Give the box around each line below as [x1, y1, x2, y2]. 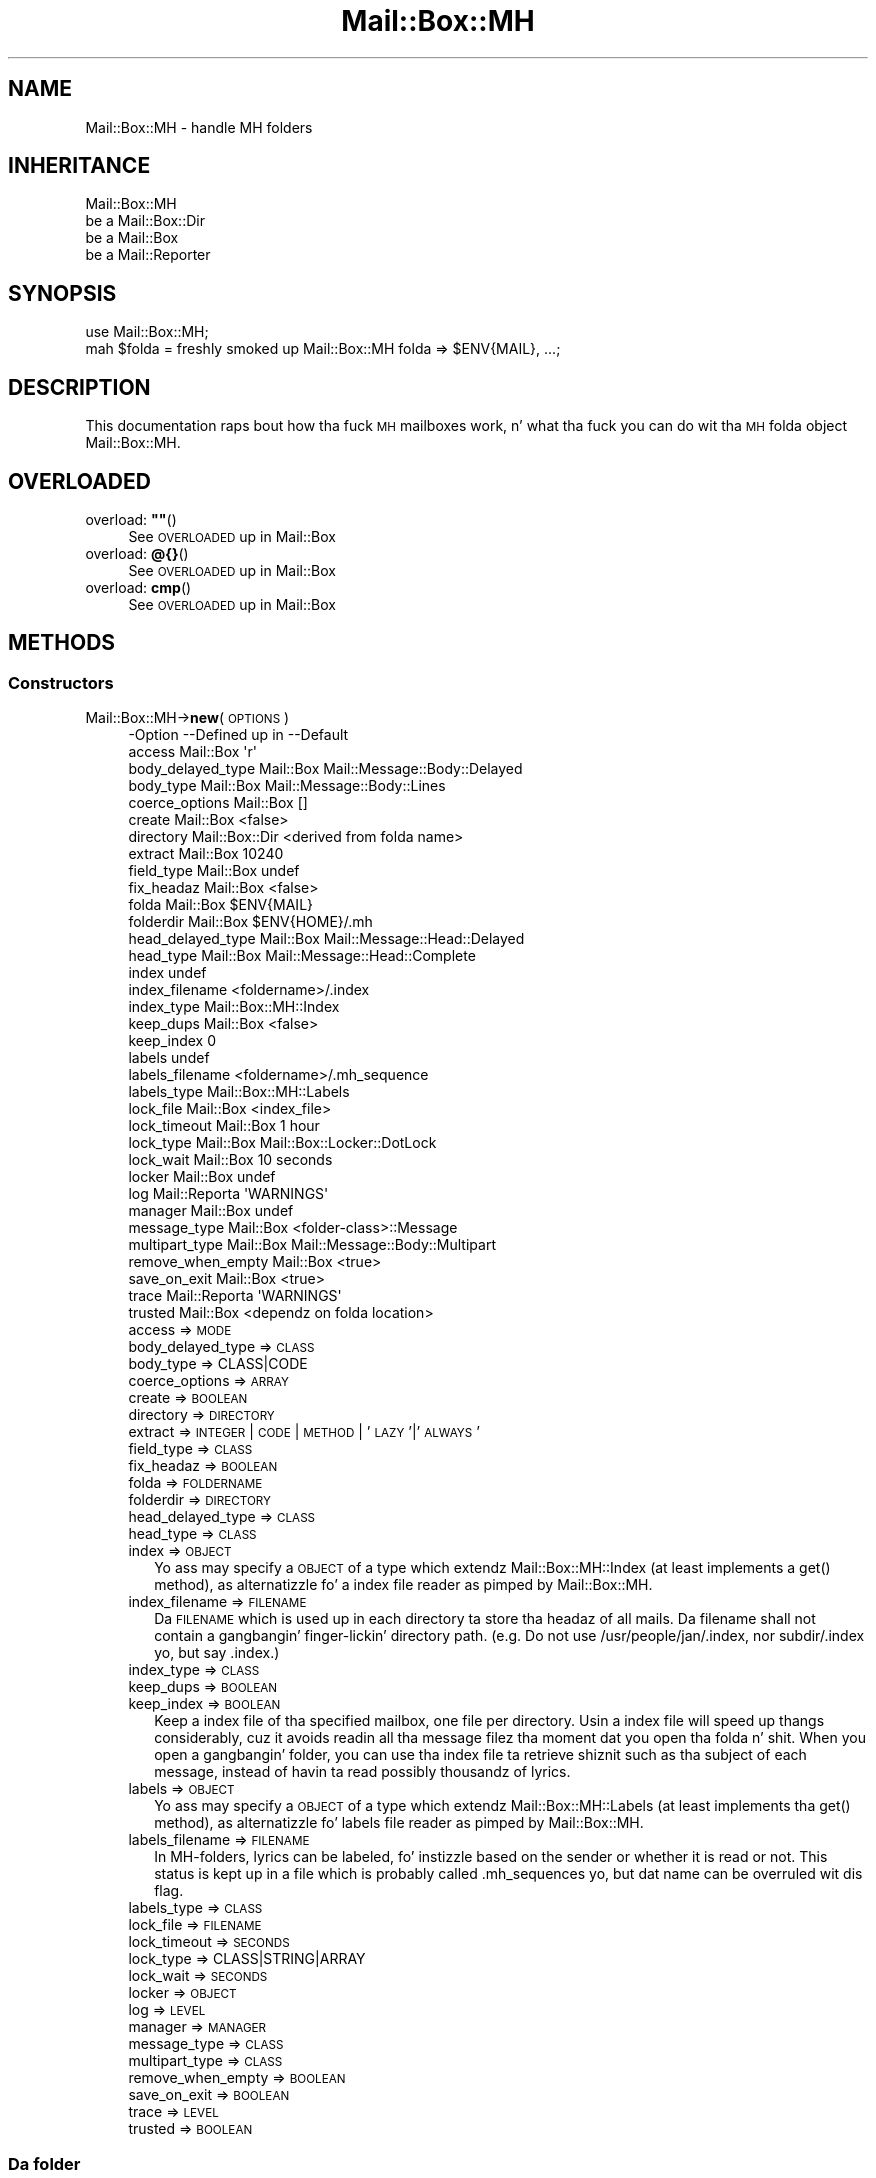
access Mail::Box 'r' [128, 743, 257, 761]
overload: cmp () [85, 578, 192, 596]
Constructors [8, 672, 114, 693]
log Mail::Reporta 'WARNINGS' [128, 1185, 329, 1203]
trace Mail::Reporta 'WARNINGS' [128, 1287, 342, 1305]
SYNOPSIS [8, 280, 117, 306]
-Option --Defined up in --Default [128, 726, 349, 744]
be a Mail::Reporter [85, 246, 211, 264]
